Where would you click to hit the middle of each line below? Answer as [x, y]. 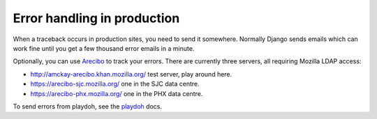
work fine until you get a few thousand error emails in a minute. [104, 48]
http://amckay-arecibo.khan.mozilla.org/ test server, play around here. [131, 74]
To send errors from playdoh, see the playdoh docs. [87, 106]
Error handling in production [96, 18]
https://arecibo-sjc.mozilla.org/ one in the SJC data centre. [115, 84]
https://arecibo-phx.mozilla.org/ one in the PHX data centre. [117, 93]
